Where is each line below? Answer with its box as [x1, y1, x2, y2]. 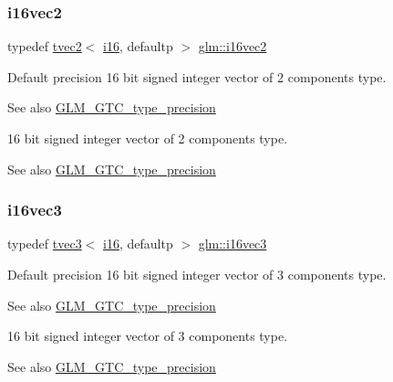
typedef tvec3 [7, 234, 82, 253]
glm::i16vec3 [198, 234, 267, 253]
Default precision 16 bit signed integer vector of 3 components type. [7, 265, 387, 283]
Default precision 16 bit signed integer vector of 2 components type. [7, 67, 387, 86]
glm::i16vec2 [198, 37, 267, 56]
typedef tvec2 [7, 37, 82, 56]
